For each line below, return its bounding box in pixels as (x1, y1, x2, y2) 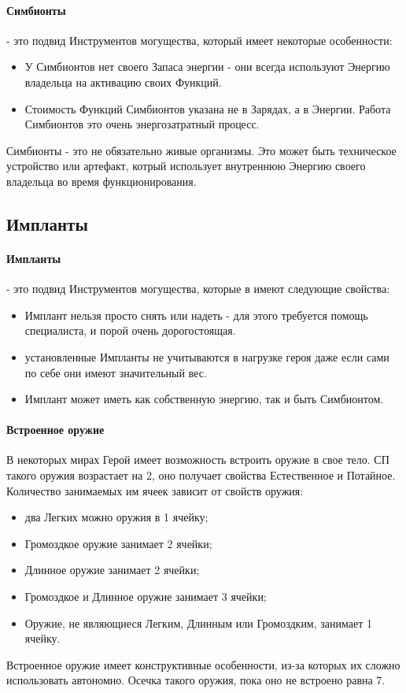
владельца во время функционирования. (6, 172, 197, 189)
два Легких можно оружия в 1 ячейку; (24, 509, 209, 525)
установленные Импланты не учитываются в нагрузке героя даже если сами (24, 348, 389, 365)
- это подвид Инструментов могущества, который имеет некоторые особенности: (6, 31, 393, 48)
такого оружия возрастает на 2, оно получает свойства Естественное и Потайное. (6, 467, 396, 484)
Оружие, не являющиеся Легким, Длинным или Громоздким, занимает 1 (24, 614, 372, 631)
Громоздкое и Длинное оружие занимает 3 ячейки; (24, 588, 267, 605)
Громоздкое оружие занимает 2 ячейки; (24, 535, 212, 551)
